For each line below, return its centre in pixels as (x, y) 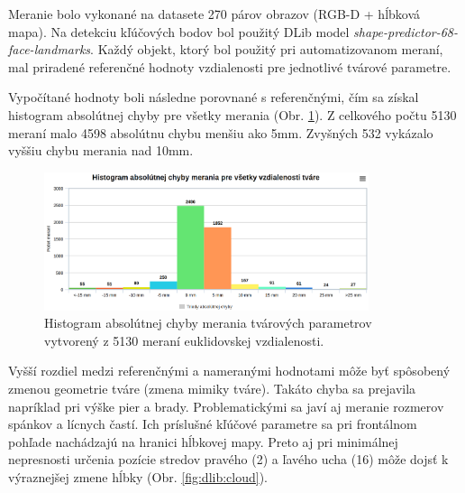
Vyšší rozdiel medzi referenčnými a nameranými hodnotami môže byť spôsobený (229, 371)
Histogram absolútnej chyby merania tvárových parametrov (208, 323)
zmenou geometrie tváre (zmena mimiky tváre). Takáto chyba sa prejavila (212, 389)
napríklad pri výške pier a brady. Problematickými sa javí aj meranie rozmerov (226, 406)
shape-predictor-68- (406, 31)
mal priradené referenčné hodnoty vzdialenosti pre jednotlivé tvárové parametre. (230, 66)
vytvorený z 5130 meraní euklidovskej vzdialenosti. (184, 340)
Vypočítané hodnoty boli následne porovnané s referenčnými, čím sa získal (214, 97)
